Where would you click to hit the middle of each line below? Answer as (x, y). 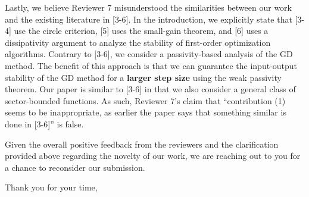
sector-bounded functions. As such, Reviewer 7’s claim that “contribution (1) (145, 100)
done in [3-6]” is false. (44, 123)
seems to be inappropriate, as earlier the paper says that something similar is (146, 112)
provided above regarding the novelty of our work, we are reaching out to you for (153, 156)
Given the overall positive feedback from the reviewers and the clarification (142, 144)
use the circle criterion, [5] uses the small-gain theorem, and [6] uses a (141, 31)
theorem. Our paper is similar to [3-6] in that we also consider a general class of (150, 89)
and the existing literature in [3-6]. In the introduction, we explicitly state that (149, 19)
